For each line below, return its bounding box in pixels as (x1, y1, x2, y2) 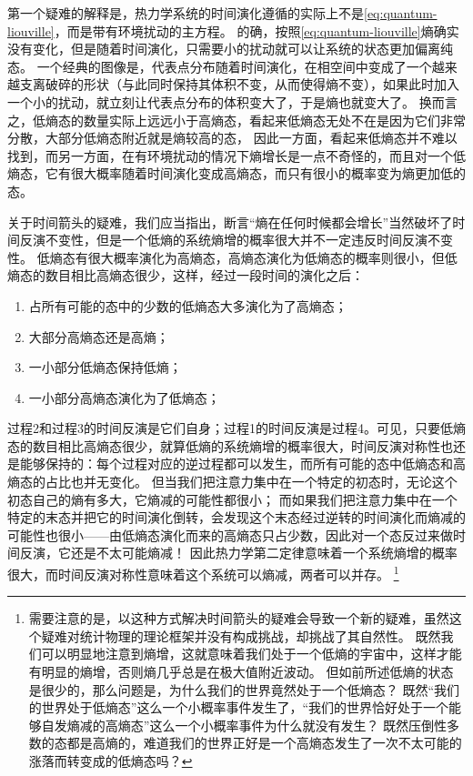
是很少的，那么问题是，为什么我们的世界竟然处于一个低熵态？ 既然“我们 (28, 680, 460, 699)
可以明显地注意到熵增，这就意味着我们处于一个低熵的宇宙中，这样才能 (41, 644, 462, 663)
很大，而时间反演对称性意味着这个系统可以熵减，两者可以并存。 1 (7, 562, 399, 583)
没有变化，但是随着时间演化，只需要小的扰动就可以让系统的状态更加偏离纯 (7, 39, 453, 58)
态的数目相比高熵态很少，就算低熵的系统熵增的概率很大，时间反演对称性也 (7, 436, 453, 455)
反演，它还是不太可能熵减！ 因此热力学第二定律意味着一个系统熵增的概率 (19, 543, 458, 562)
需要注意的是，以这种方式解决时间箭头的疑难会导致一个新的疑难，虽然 (28, 609, 449, 628)
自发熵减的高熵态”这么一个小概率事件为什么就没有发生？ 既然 (41, 715, 409, 734)
